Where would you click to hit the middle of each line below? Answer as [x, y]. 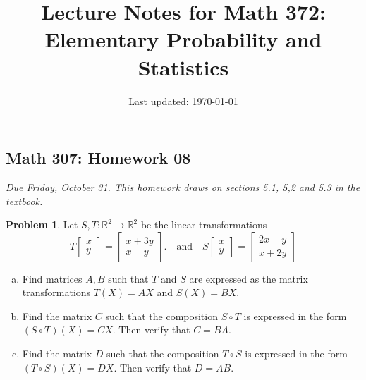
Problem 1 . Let [42, 225]
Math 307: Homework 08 [98, 158]
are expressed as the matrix [249, 278]
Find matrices [52, 278]
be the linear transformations [204, 225]
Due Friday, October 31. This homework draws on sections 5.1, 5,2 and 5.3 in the [183, 186]
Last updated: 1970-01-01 [183, 100]
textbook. [24, 201]
